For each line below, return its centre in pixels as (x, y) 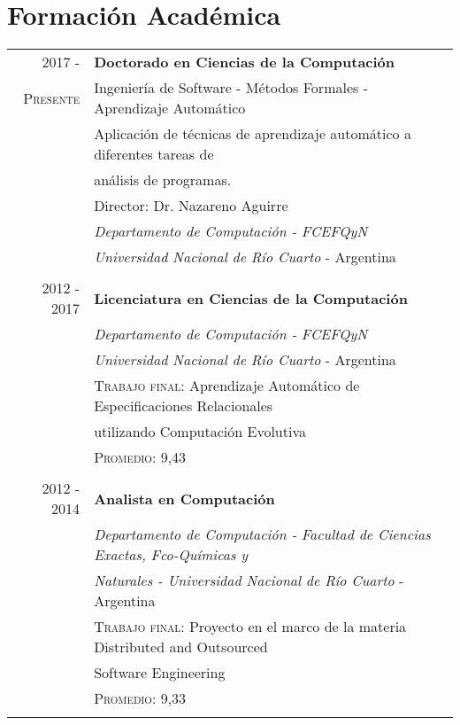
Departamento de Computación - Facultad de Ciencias (262, 534)
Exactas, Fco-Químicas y (171, 555)
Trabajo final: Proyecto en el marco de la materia (250, 627)
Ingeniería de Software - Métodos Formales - (231, 88)
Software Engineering (160, 673)
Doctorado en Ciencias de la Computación (245, 62)
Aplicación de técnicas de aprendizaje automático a (253, 134)
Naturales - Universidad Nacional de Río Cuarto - (249, 581)
